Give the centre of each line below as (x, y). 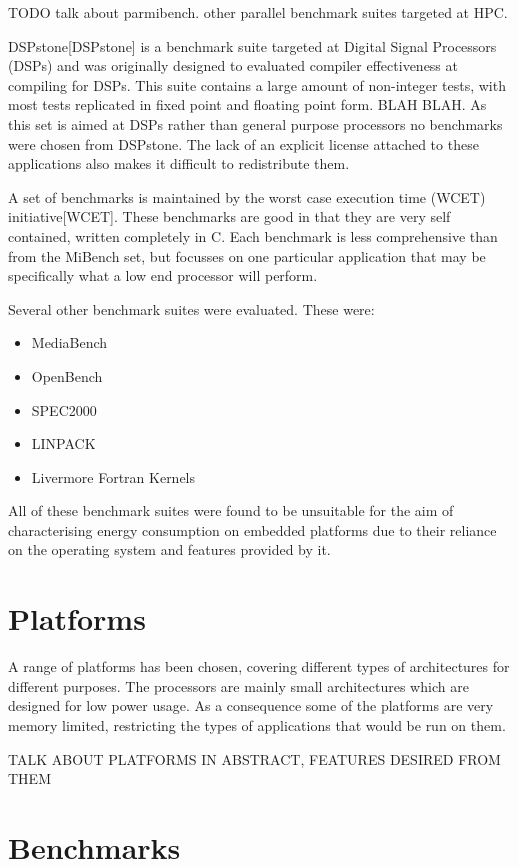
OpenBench (67, 375)
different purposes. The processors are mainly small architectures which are (238, 685)
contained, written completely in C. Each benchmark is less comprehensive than (253, 235)
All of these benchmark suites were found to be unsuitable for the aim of (231, 510)
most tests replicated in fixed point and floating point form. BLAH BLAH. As (247, 104)
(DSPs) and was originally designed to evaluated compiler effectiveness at (233, 65)
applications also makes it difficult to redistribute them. (179, 163)
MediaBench (69, 342)
